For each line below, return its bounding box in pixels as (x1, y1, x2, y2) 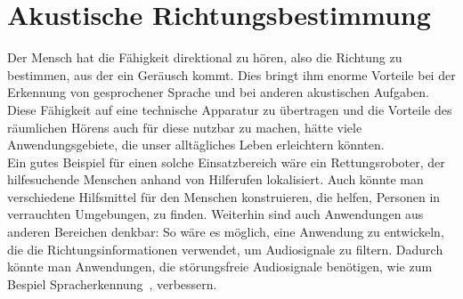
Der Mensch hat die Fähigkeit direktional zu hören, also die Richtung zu (7, 48, 402, 67)
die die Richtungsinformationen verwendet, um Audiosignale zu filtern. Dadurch (7, 239, 443, 258)
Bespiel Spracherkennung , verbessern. (7, 274, 217, 293)
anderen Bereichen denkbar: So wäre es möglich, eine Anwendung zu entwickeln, (7, 222, 444, 241)
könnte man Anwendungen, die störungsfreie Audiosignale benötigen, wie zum (7, 257, 433, 276)
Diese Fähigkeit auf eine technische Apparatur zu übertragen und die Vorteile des (7, 100, 452, 118)
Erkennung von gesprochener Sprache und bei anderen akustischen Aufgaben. (7, 83, 429, 101)
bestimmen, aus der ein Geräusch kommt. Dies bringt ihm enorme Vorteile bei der (7, 65, 456, 84)
